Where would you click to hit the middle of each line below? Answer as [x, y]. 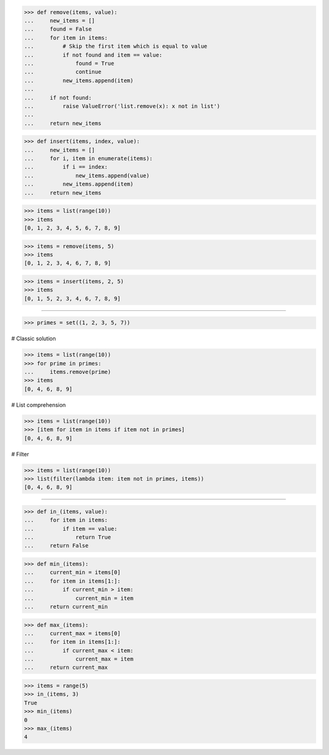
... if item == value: [71, 529]
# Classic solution [34, 338]
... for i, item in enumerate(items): [88, 159]
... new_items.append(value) [87, 175]
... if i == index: [66, 167]
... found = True [69, 63]
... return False [56, 546]
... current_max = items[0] [73, 633]
